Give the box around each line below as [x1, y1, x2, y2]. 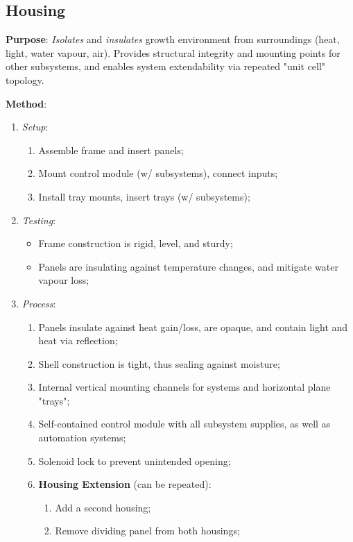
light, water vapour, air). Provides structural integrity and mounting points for [6, 45, 341, 60]
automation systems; [38, 430, 126, 445]
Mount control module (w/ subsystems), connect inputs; [38, 166, 278, 180]
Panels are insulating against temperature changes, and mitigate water [38, 259, 338, 273]
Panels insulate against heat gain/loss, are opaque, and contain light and [38, 319, 348, 334]
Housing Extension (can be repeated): [38, 477, 212, 491]
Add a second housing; [55, 500, 151, 514]
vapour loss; [38, 273, 89, 287]
